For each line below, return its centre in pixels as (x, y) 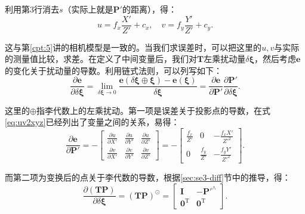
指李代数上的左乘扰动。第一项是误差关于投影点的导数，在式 (153, 110)
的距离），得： (149, 9)
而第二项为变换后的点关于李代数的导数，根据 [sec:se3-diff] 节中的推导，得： (148, 177)
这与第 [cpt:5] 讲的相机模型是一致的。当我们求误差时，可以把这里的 (133, 47)
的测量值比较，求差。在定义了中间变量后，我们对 (101, 59)
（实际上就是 (88, 9)
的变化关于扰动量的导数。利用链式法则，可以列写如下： (113, 70)
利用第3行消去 (32, 9)
